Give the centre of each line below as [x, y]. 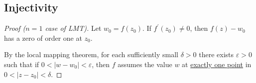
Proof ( [15, 28]
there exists [216, 54]
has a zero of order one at [43, 38]
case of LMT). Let [73, 28]
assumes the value [145, 64]
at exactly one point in [217, 64]
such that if [22, 64]
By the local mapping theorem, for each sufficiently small [91, 54]
